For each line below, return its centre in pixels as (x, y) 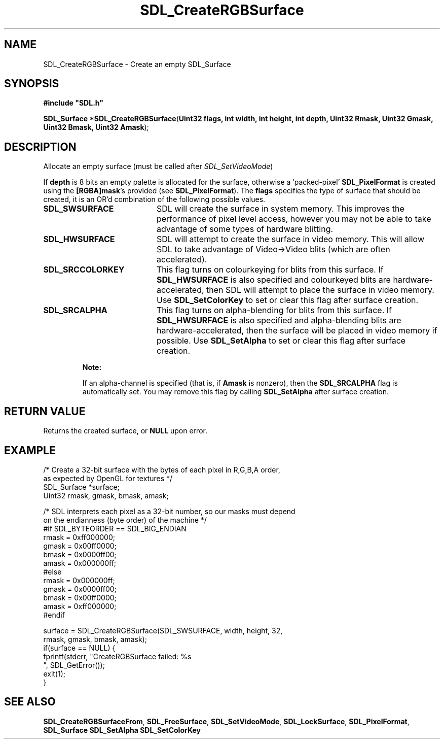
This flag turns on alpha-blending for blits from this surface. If (274, 310)
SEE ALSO (30, 702)
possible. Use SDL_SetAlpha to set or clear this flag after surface (281, 341)
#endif (54, 615)
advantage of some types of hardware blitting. (245, 229)
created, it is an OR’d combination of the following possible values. (154, 199)
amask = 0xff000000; (80, 606)
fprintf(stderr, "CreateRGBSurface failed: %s (117, 656)
